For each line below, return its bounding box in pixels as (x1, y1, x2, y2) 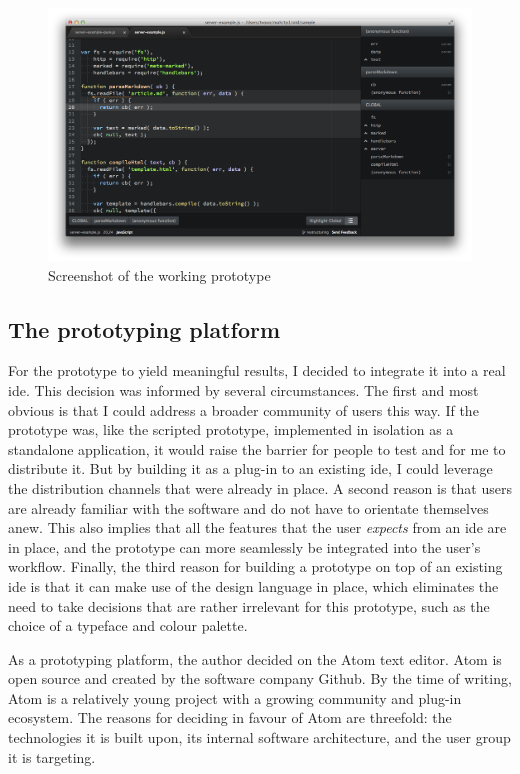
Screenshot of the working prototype (48, 264, 271, 285)
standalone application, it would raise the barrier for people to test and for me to (8, 438, 506, 459)
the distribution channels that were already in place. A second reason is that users (8, 477, 512, 498)
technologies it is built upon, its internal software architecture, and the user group (8, 727, 511, 748)
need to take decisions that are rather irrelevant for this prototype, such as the (8, 595, 490, 616)
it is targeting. (8, 746, 96, 767)
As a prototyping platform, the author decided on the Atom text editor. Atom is (8, 648, 502, 669)
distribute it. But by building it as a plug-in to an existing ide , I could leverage (8, 458, 493, 479)
